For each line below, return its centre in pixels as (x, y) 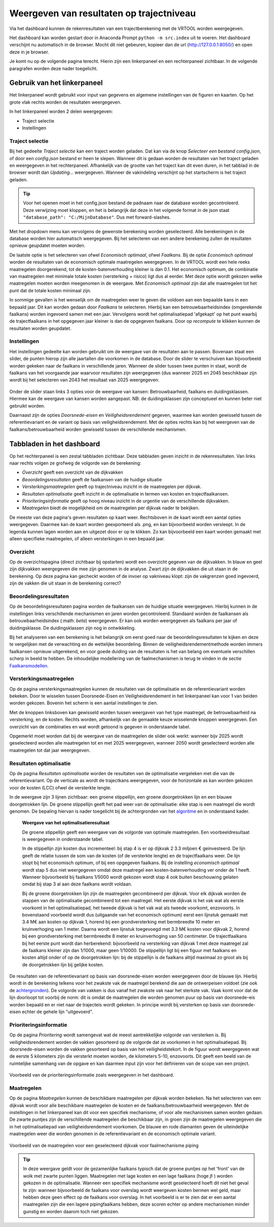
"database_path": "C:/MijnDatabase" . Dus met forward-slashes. (97, 217)
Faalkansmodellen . (29, 665)
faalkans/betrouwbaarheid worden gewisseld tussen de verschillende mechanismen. (98, 429)
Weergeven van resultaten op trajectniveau (103, 13)
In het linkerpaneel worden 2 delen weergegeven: (61, 111)
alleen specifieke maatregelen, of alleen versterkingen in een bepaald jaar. (87, 538)
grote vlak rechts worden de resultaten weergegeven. (65, 102)
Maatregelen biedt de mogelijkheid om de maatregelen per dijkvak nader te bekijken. (111, 508)
